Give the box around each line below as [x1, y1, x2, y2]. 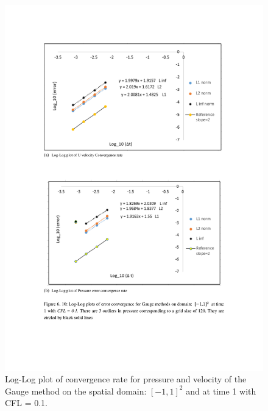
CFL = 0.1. [5, 396, 48, 409]
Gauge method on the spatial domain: [5, 384, 147, 397]
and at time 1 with [186, 384, 256, 397]
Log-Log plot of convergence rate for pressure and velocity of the [5, 373, 247, 385]
